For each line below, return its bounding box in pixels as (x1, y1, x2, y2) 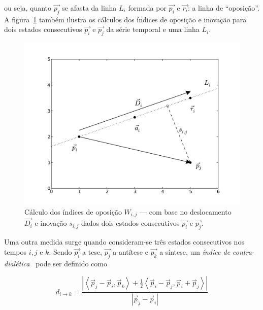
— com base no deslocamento (140, 206, 232, 217)
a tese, (82, 246, 103, 257)
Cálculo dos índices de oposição (24, 206, 122, 217)
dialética (4, 258, 30, 268)
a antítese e (113, 246, 148, 257)
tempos (4, 246, 27, 257)
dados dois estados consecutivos (81, 218, 180, 228)
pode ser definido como (36, 258, 108, 268)
